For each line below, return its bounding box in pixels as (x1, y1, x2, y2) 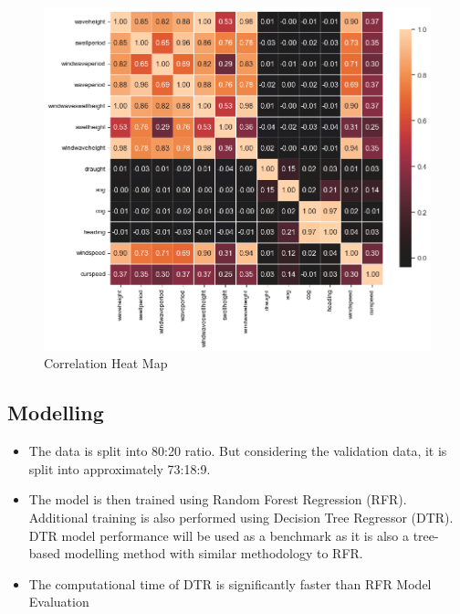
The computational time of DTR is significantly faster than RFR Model (28, 574, 432, 593)
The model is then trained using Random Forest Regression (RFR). (28, 490, 407, 509)
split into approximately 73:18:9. (28, 459, 211, 478)
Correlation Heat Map (44, 354, 168, 373)
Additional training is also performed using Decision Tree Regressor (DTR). (28, 507, 454, 526)
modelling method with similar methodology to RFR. (64, 544, 363, 563)
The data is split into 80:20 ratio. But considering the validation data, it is (28, 441, 447, 460)
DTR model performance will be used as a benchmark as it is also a (28, 525, 409, 545)
